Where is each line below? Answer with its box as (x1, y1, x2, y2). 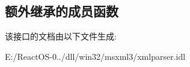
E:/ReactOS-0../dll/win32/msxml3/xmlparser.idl (5, 50, 186, 62)
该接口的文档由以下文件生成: (5, 30, 117, 42)
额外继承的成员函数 (5, 2, 118, 20)
